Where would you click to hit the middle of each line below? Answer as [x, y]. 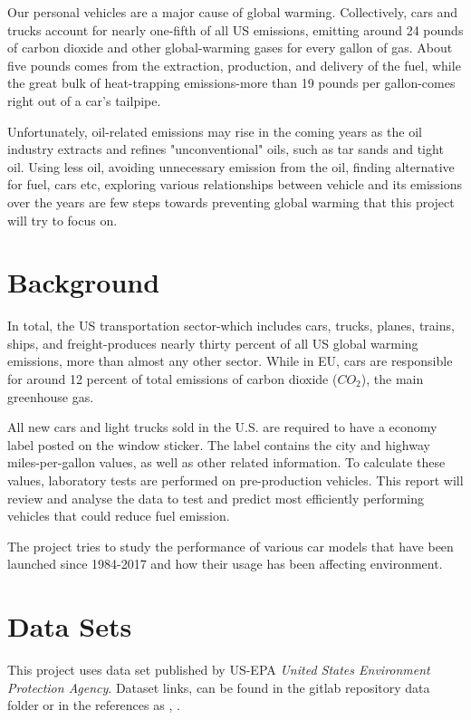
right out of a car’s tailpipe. [84, 100]
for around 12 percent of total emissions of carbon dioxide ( [173, 379]
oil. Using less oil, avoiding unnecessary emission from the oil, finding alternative [231, 166]
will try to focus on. [62, 220]
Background [84, 282]
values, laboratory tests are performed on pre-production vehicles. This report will [235, 480]
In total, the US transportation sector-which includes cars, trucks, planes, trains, [231, 326]
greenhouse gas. [51, 396]
